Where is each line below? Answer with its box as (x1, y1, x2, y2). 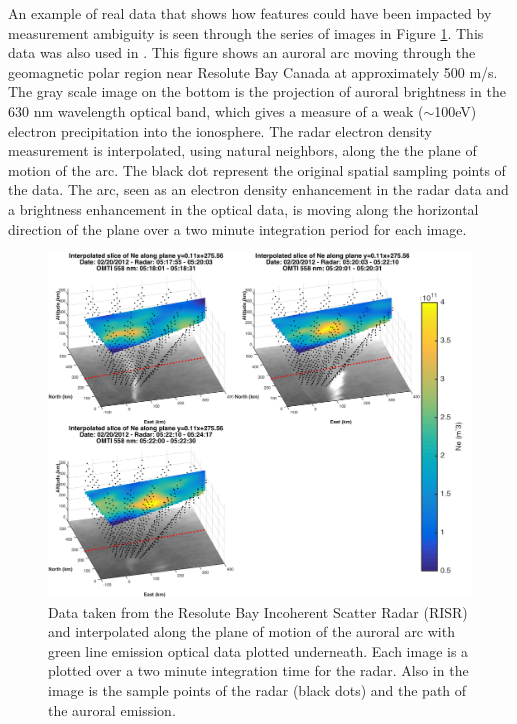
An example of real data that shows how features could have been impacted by (8, 3, 492, 23)
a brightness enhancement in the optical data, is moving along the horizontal (8, 198, 479, 219)
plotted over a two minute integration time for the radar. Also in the (48, 660, 469, 681)
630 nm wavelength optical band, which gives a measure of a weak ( (8, 100, 424, 121)
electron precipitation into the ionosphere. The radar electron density (8, 120, 432, 141)
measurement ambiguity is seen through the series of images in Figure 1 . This (8, 22, 484, 43)
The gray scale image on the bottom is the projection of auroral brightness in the (8, 81, 506, 102)
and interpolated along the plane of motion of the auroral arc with (48, 621, 455, 642)
